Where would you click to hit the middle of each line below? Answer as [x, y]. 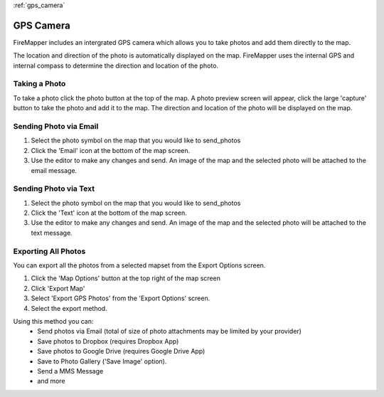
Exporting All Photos [49, 251]
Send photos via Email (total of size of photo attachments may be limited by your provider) [170, 332]
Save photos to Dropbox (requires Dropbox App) [108, 341]
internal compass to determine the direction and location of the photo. [116, 65]
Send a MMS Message [70, 371]
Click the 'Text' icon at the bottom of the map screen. [109, 213]
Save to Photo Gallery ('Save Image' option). [102, 361]
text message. [52, 233]
